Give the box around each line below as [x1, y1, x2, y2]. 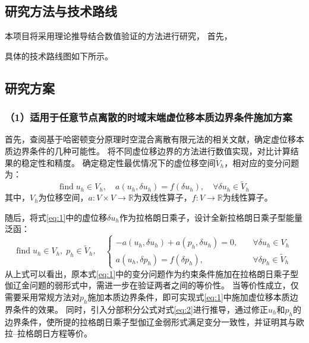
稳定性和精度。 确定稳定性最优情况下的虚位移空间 [21, 156, 216, 169]
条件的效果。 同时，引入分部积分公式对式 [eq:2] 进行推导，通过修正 [12, 303, 268, 315]
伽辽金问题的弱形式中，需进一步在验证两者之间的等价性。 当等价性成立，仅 [5, 279, 299, 291]
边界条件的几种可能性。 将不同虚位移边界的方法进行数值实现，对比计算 [12, 144, 291, 157]
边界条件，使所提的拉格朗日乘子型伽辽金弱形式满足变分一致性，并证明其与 [5, 315, 296, 328]
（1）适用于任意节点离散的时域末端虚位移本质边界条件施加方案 [5, 110, 292, 125]
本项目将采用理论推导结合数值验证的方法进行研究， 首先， [5, 30, 232, 42]
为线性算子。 [222, 191, 273, 204]
